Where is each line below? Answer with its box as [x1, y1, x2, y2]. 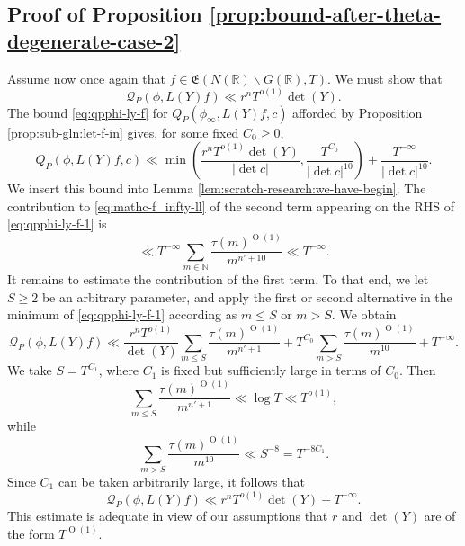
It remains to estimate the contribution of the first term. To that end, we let [7, 270, 429, 289]
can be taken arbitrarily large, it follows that [58, 471, 305, 490]
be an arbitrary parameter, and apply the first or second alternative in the [41, 287, 452, 306]
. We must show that [327, 68, 443, 87]
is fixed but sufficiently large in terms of [161, 361, 381, 380]
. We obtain [331, 305, 397, 324]
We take [7, 361, 52, 380]
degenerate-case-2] [7, 26, 181, 54]
